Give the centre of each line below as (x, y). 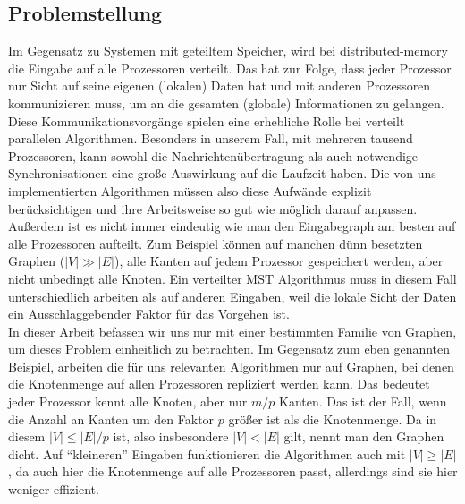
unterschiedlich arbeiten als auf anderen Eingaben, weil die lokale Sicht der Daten (232, 296)
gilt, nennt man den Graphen (364, 436)
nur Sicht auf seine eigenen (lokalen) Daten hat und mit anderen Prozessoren (220, 85)
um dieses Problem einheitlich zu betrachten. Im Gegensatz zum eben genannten (229, 349)
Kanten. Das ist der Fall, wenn (363, 401)
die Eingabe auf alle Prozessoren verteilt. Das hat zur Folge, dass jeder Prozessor (230, 68)
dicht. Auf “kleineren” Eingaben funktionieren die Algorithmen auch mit (207, 453)
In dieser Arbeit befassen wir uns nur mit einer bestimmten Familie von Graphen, (232, 331)
